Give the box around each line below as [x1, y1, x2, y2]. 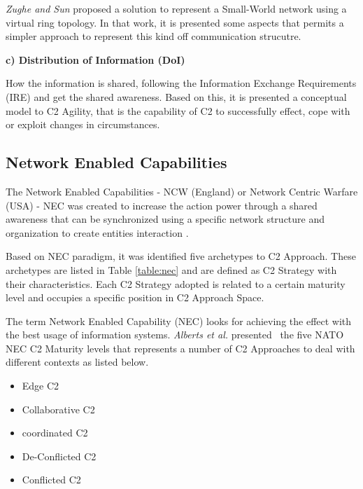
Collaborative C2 [22, 401, 95, 416]
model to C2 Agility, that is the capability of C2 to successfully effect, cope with [6, 103, 350, 118]
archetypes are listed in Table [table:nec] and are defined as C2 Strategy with [6, 262, 337, 277]
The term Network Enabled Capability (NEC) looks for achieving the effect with [6, 313, 352, 328]
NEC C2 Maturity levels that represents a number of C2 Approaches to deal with [6, 340, 355, 355]
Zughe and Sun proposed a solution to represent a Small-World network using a [6, 1, 347, 15]
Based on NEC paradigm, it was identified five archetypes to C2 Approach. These [6, 249, 356, 263]
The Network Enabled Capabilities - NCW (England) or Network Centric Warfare [6, 184, 358, 198]
